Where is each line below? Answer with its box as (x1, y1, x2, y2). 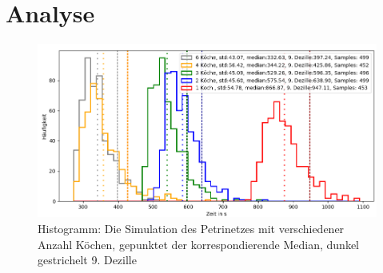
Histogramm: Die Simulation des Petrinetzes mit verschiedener (38, 220, 345, 236)
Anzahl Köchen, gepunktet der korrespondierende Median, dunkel (38, 235, 360, 252)
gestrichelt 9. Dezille (38, 251, 137, 268)
